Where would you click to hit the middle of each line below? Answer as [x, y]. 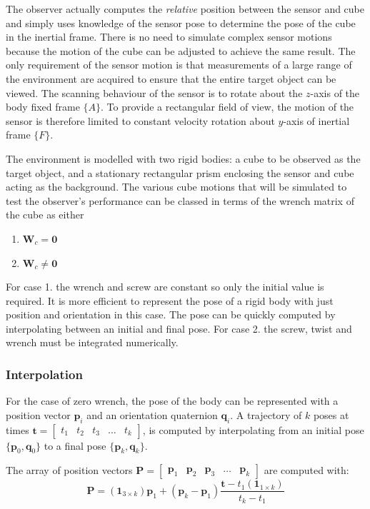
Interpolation [44, 374]
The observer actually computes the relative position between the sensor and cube [185, 9]
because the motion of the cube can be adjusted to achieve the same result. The [181, 50]
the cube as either [45, 215]
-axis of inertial [316, 120]
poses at [331, 414]
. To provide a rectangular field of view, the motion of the [227, 107]
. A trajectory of [266, 414]
